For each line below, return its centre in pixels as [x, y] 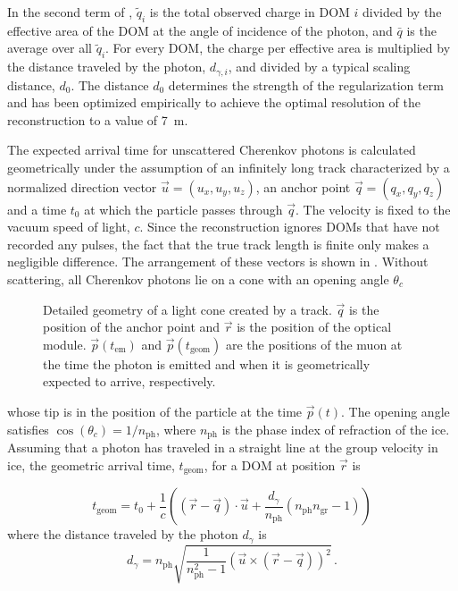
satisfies [28, 429]
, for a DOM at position [270, 464]
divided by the [402, 12]
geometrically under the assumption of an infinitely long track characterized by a [229, 168]
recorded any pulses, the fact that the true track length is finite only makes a [218, 244]
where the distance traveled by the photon [123, 534]
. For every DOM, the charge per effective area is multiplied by [278, 48]
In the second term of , [70, 12]
